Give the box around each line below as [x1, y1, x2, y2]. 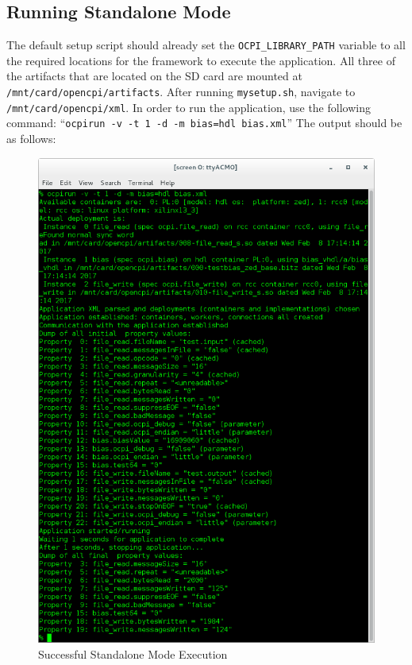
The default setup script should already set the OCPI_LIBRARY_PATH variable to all [6, 37, 406, 53]
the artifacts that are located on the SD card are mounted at [6, 68, 302, 84]
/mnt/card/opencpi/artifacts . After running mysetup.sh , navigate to [6, 83, 356, 100]
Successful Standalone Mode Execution [38, 645, 228, 662]
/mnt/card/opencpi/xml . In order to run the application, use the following [6, 99, 371, 115]
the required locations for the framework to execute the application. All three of [6, 52, 395, 68]
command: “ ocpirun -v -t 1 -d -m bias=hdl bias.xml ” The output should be [6, 114, 402, 131]
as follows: [6, 130, 56, 147]
